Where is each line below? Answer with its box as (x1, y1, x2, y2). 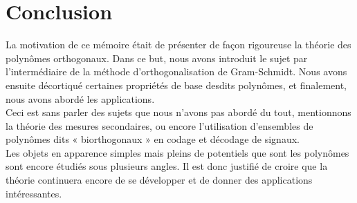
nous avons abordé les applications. (6, 91, 155, 106)
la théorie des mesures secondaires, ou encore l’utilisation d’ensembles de (6, 118, 313, 133)
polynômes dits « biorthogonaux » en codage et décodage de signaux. (6, 132, 300, 146)
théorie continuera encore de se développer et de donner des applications (6, 173, 313, 187)
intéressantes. (6, 186, 62, 200)
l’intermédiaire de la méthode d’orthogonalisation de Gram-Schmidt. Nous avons (6, 64, 347, 79)
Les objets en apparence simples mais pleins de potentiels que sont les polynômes (6, 145, 349, 159)
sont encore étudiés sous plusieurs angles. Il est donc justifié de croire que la (6, 159, 328, 173)
